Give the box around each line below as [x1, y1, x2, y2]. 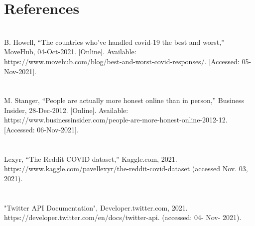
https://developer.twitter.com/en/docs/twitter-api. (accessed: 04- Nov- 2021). [4, 212, 242, 223]
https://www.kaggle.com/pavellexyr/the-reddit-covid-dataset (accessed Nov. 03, [4, 163, 248, 174]
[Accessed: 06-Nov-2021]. [4, 124, 79, 135]
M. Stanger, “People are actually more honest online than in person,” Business [4, 95, 244, 106]
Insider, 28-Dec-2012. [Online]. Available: [4, 105, 128, 115]
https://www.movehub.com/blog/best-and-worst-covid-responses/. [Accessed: [4, 56, 240, 66]
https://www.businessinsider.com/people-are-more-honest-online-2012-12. [4, 114, 228, 125]
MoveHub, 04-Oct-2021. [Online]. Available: [4, 46, 136, 57]
